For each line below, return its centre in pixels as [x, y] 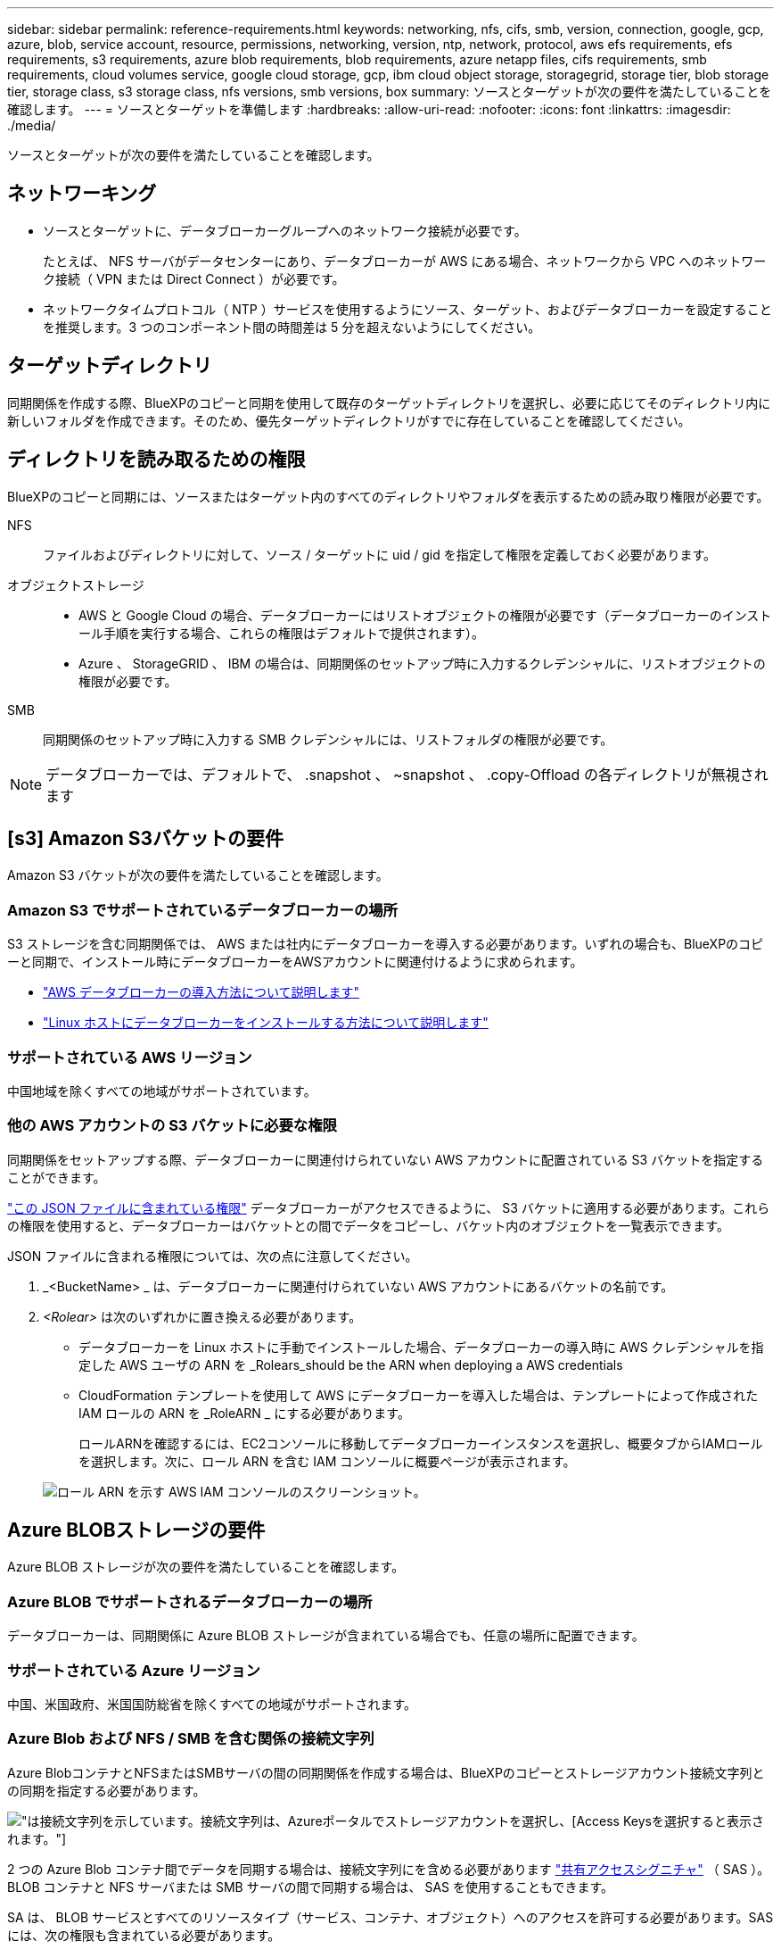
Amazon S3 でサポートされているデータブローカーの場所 [202, 910]
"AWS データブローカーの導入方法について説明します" [201, 992]
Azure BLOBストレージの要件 [136, 1530]
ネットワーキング [82, 194]
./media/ [32, 125]
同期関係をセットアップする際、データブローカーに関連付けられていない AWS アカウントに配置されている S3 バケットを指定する [386, 1159]
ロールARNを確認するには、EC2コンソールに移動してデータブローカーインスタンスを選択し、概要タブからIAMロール [421, 1443]
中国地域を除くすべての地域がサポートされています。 [162, 1091]
